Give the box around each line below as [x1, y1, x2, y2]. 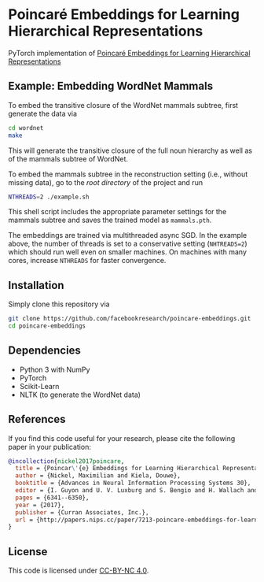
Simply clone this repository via [8, 299, 110, 309]
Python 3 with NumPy [19, 365, 90, 374]
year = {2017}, [15, 501, 65, 509]
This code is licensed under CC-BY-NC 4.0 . [8, 565, 149, 576]
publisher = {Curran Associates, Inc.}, [15, 508, 149, 517]
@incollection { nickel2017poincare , [8, 457, 125, 465]
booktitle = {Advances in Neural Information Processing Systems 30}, [15, 479, 251, 487]
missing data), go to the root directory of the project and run [8, 177, 203, 187]
